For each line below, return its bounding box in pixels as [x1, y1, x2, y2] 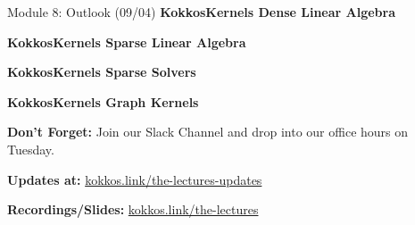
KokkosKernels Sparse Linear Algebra [7, 32, 246, 51]
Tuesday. [7, 139, 54, 158]
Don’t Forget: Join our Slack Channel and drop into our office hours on [7, 122, 409, 141]
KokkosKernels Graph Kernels [7, 92, 199, 111]
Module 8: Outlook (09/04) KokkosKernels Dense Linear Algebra [7, 3, 395, 21]
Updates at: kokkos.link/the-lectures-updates [7, 170, 262, 188]
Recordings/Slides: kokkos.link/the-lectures [7, 200, 259, 219]
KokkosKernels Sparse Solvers [7, 62, 196, 81]
